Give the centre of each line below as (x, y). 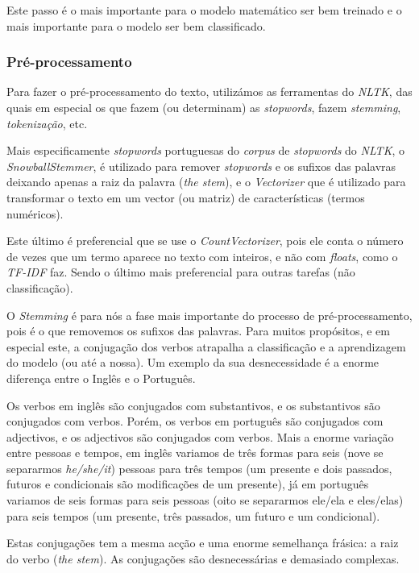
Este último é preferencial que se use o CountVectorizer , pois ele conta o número (205, 241)
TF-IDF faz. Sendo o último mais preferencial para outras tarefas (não (181, 272)
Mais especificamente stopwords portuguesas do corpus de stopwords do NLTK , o (205, 150)
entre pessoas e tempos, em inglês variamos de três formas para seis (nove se (195, 453)
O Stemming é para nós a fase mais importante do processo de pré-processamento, (209, 315)
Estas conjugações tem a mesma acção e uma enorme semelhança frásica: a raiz (203, 543)
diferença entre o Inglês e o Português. (101, 378)
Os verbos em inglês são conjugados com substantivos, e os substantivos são (193, 405)
